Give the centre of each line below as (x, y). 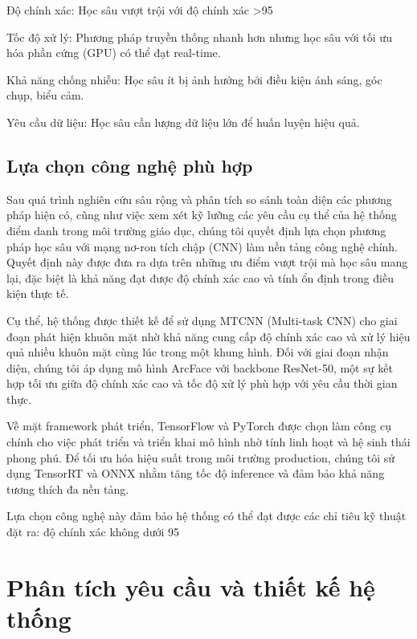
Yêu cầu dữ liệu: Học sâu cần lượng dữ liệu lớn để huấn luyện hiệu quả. (183, 122)
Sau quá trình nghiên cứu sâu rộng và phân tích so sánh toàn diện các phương (199, 199)
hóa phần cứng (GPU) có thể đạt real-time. (114, 53)
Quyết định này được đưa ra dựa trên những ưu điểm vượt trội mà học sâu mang (207, 262)
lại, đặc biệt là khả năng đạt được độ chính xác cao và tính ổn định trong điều (200, 277)
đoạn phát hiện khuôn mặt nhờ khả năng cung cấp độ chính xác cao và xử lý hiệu (208, 336)
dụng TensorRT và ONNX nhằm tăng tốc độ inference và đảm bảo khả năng (196, 473)
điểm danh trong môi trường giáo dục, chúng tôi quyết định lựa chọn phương (196, 230)
